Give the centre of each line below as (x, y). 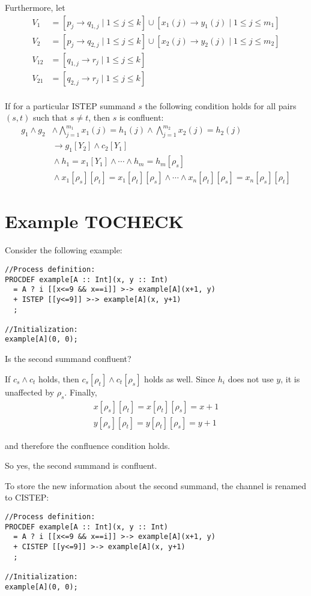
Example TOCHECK (94, 221)
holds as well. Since (180, 378)
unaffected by (30, 392)
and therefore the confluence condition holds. (88, 445)
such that (50, 117)
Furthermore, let (35, 7)
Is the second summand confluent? (68, 359)
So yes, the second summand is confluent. (81, 465)
